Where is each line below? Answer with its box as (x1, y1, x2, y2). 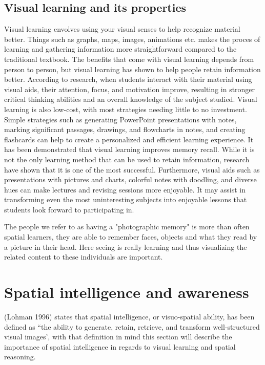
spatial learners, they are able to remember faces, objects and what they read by (4, 231, 257, 242)
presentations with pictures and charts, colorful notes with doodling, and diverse (4, 174, 257, 185)
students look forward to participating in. (4, 204, 134, 214)
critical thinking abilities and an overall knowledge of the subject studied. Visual (4, 94, 257, 104)
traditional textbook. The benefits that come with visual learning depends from (4, 53, 254, 64)
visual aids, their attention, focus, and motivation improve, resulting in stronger (4, 83, 255, 94)
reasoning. (4, 351, 36, 362)
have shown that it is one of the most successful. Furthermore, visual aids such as (4, 164, 260, 175)
